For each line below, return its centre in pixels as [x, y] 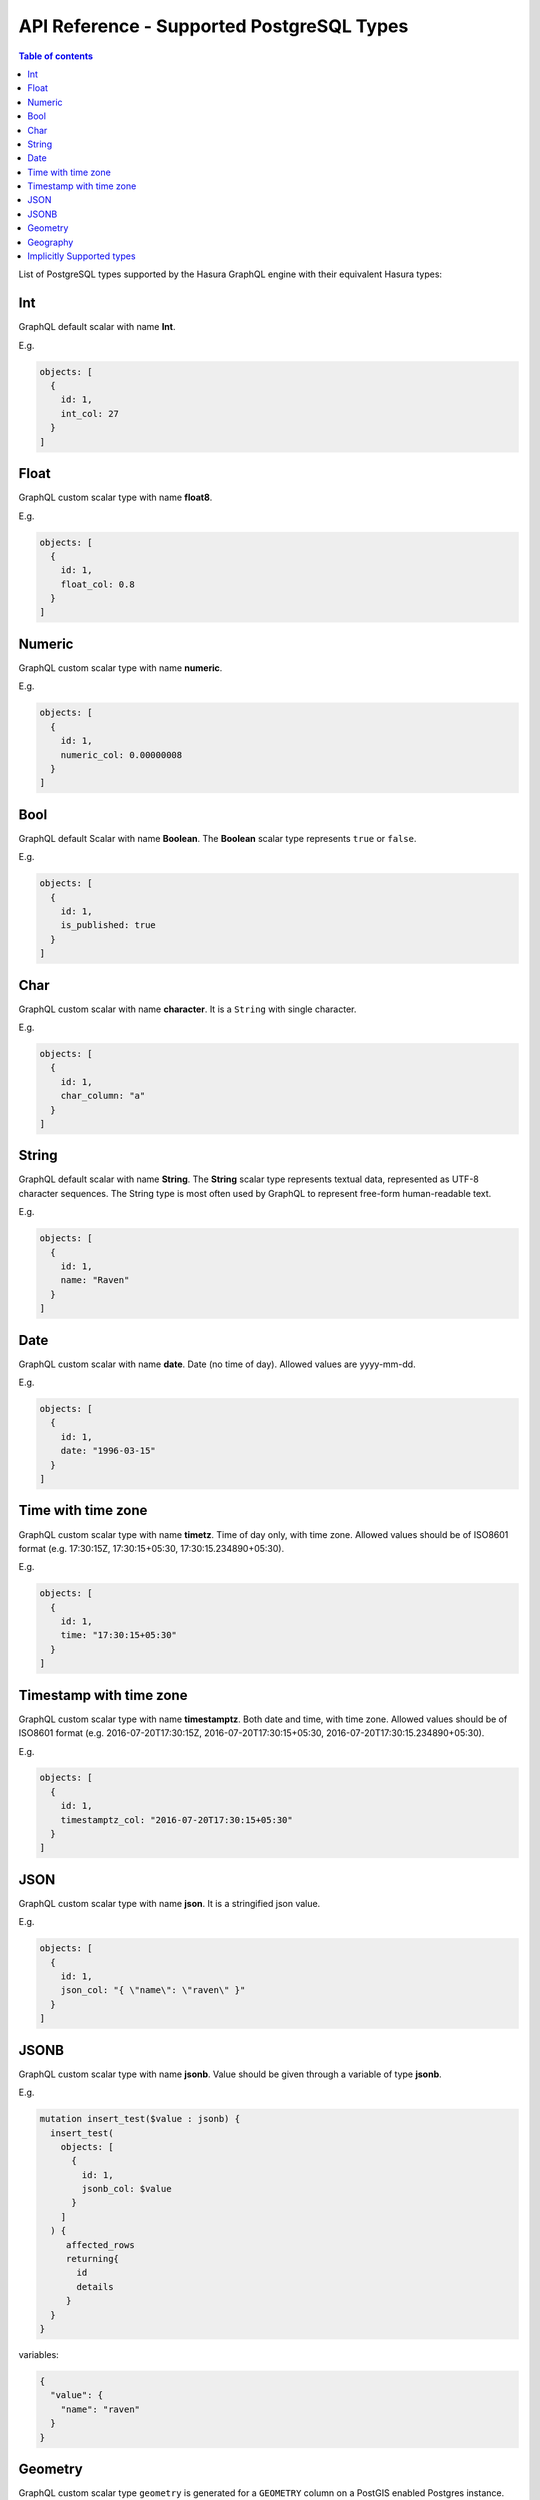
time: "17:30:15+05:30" [118, 1635]
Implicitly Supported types [81, 256]
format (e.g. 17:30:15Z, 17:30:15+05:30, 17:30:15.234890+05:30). [151, 1548]
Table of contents [56, 56]
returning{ [92, 2259]
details [95, 2286]
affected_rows [100, 2244]
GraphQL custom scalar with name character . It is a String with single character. [187, 1009]
